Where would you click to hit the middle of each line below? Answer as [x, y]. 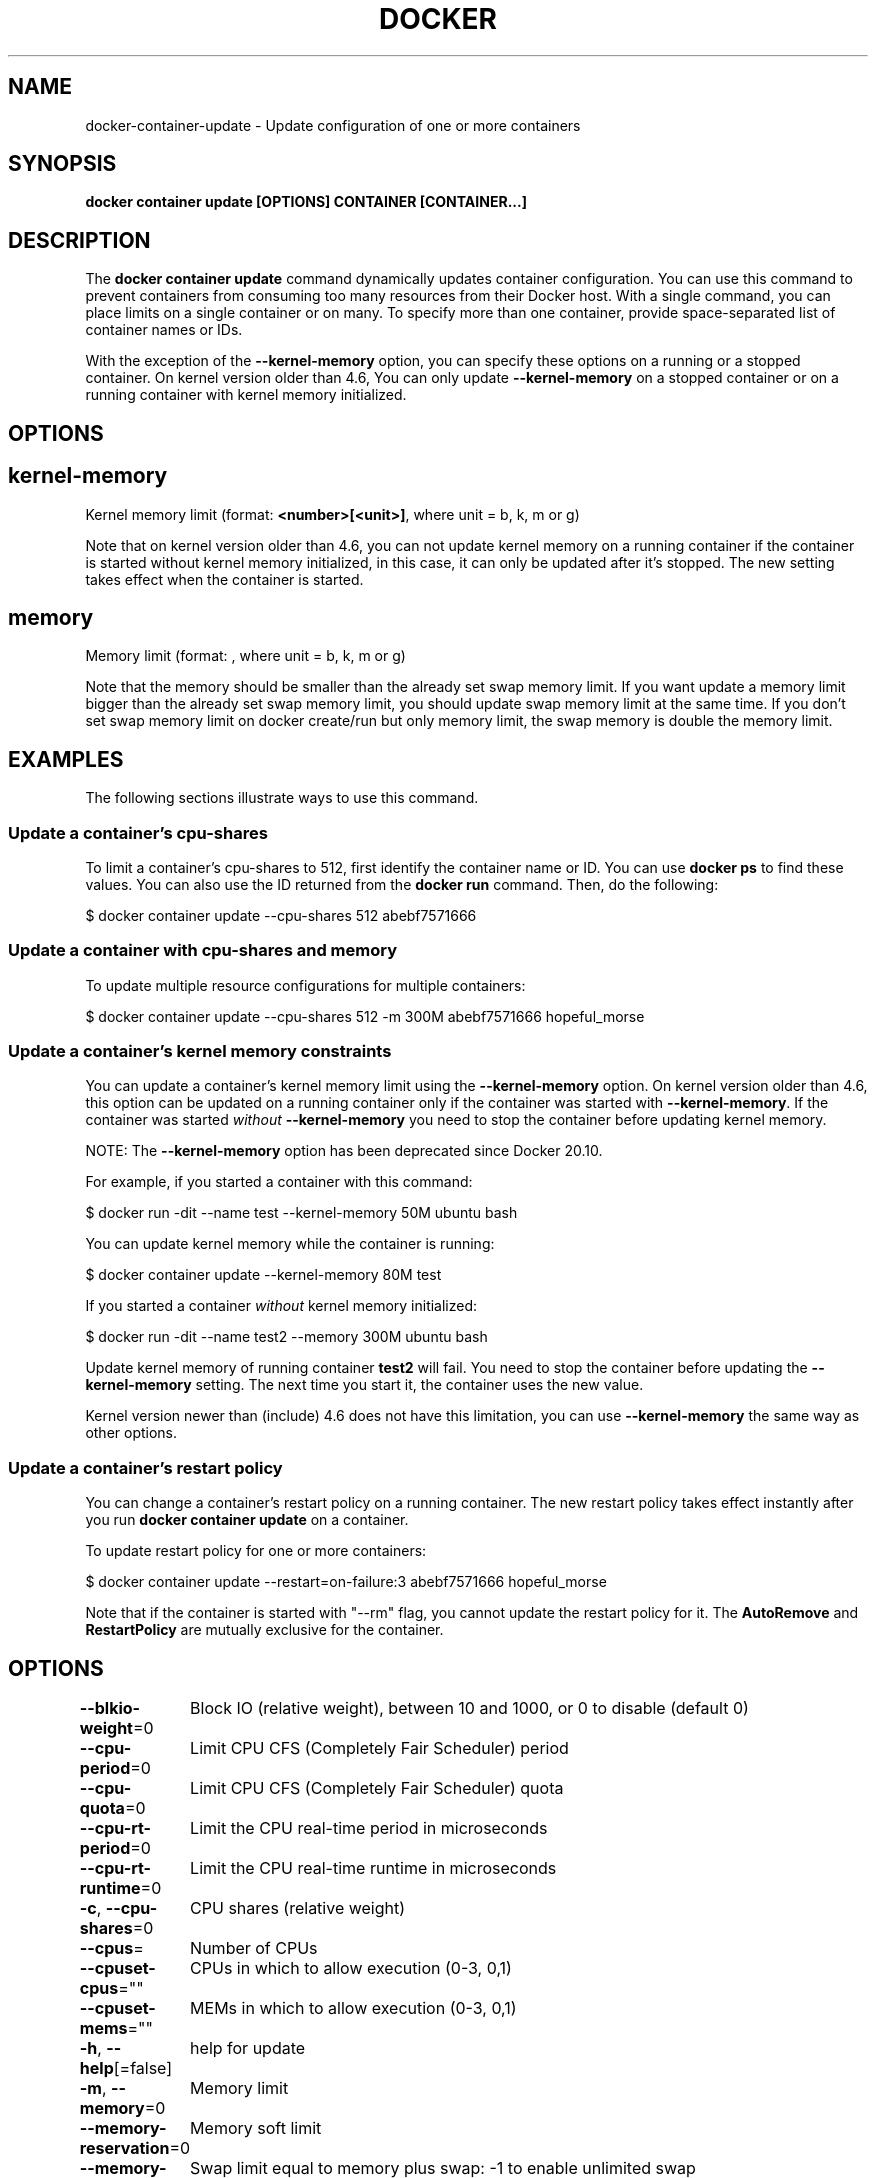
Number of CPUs [254, 1948]
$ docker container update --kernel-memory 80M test [263, 1275]
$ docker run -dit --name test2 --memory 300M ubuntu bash [286, 1337]
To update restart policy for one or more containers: [256, 1551]
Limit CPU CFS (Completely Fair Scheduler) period [379, 1748]
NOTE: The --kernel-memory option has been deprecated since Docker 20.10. [344, 1151]
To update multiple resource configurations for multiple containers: [305, 985]
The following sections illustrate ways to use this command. [282, 798]
